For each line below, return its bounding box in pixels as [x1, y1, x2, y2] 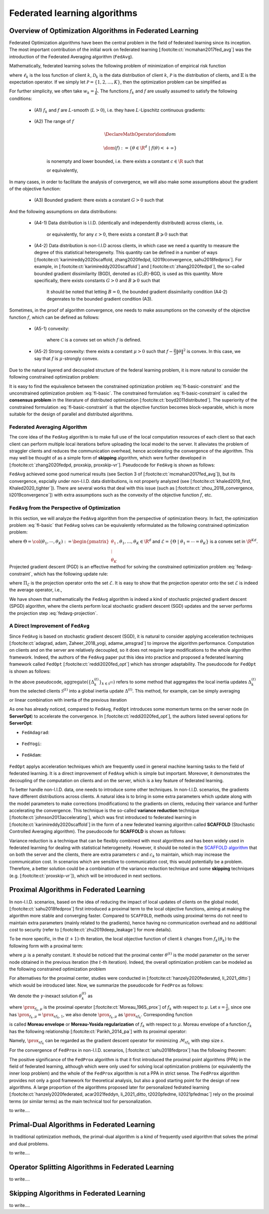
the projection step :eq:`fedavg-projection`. [9, 610, 98, 616]
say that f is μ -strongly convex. [34, 356, 99, 362]
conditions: [9, 95, 32, 102]
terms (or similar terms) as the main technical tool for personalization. [9, 1098, 152, 1104]
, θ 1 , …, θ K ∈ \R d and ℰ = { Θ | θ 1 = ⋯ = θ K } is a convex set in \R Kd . [117, 538, 258, 545]
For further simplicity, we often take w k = [9, 88, 95, 95]
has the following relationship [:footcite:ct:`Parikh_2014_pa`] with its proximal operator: [9, 1028, 187, 1034]
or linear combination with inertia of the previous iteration [9, 697, 127, 703]
